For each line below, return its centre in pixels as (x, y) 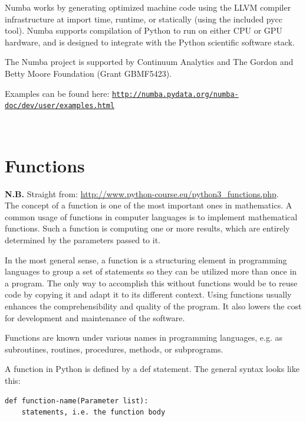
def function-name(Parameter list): (77, 401)
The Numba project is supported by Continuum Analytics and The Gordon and (149, 62)
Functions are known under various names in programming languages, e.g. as (144, 337)
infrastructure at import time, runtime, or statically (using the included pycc (144, 19)
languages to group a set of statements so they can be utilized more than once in (151, 271)
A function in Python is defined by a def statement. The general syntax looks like (152, 369)
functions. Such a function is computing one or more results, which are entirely (147, 228)
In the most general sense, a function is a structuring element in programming (146, 260)
